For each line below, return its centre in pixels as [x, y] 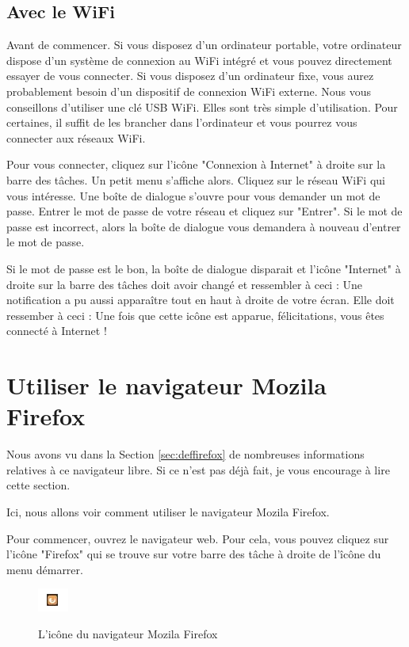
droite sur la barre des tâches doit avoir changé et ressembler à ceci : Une [184, 284]
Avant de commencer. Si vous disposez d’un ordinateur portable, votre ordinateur [204, 45]
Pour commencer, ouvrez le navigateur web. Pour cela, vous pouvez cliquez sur [198, 538]
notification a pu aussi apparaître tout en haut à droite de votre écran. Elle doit [201, 300]
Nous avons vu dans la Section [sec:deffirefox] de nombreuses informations [185, 454]
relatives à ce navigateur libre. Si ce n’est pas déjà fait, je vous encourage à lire [198, 469]
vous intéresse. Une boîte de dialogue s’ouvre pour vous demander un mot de [193, 195]
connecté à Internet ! [57, 331]
